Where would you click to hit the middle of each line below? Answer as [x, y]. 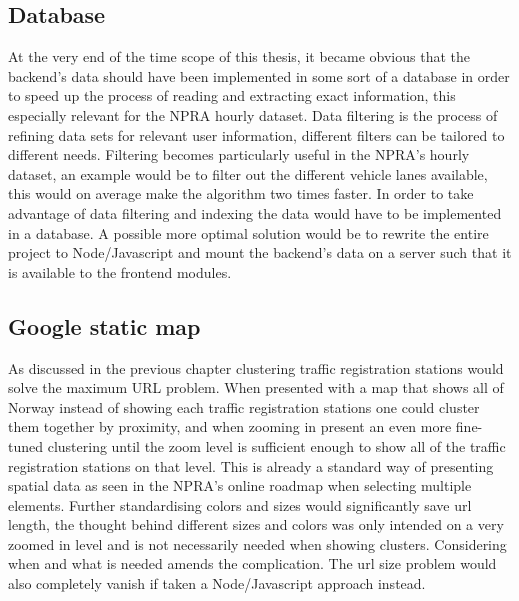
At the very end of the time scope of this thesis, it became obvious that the [239, 56]
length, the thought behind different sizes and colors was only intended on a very [256, 524]
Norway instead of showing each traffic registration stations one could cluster [244, 406]
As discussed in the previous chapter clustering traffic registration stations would [256, 367]
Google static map [104, 325]
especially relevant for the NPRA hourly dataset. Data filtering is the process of [253, 114]
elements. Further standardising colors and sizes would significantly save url [240, 504]
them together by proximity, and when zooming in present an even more [230, 426]
